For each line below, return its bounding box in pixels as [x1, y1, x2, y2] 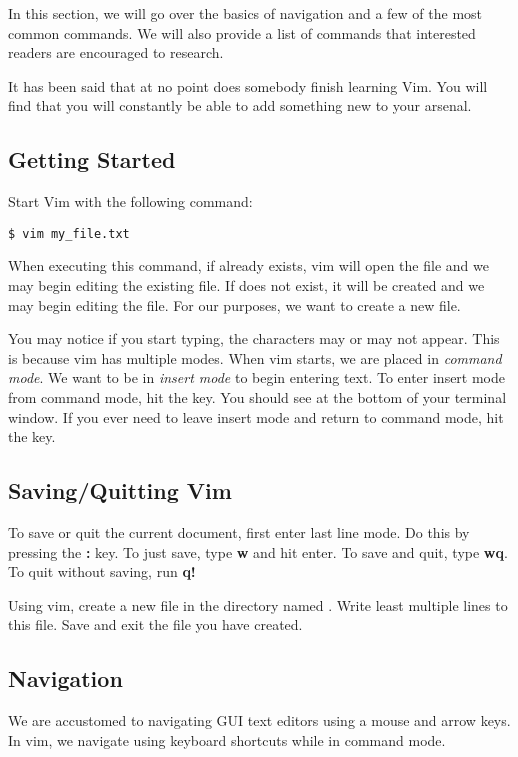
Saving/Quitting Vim [8, 475, 232, 506]
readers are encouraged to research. [8, 42, 224, 63]
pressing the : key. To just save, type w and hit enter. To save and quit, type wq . [8, 541, 508, 562]
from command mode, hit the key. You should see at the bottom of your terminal [8, 386, 507, 407]
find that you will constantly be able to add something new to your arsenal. [8, 95, 472, 116]
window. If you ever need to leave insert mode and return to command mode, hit [8, 406, 504, 427]
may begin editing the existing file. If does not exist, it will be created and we [8, 275, 485, 296]
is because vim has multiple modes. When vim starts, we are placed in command [8, 347, 502, 368]
